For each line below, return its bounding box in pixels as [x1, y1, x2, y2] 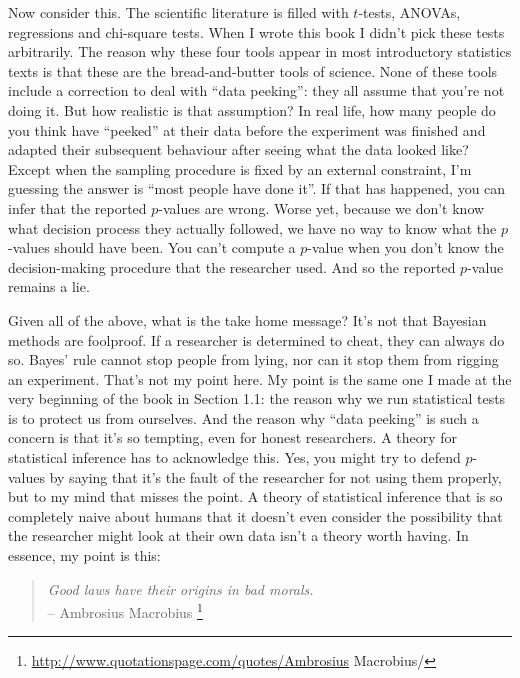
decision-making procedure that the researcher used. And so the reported [8, 256, 456, 277]
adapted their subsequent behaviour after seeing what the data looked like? [8, 139, 469, 160]
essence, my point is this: [8, 545, 161, 566]
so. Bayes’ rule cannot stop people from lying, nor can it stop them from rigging [8, 349, 499, 370]
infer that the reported [8, 197, 147, 218]
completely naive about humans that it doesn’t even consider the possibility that [8, 505, 503, 526]
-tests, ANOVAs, [358, 2, 461, 22]
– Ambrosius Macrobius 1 [47, 599, 203, 622]
